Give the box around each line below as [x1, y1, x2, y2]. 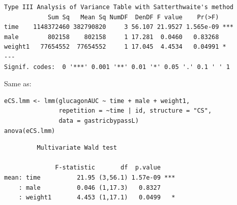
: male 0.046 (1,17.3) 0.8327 [18, 184, 161, 191]
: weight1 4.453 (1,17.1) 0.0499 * [18, 194, 175, 201]
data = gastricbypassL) [58, 117, 139, 124]
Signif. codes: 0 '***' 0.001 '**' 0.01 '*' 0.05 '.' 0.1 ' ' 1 [4, 63, 230, 71]
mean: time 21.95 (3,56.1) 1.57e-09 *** [4, 174, 175, 181]
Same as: [4, 78, 32, 89]
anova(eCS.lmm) [4, 127, 55, 134]
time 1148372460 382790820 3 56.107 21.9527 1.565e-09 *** [4, 23, 234, 31]
